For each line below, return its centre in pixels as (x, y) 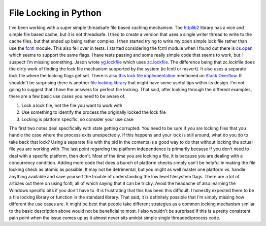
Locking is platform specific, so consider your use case (78, 119)
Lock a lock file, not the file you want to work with (72, 105)
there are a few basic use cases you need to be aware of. (67, 97)
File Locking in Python (55, 13)
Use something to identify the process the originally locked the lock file (94, 112)
